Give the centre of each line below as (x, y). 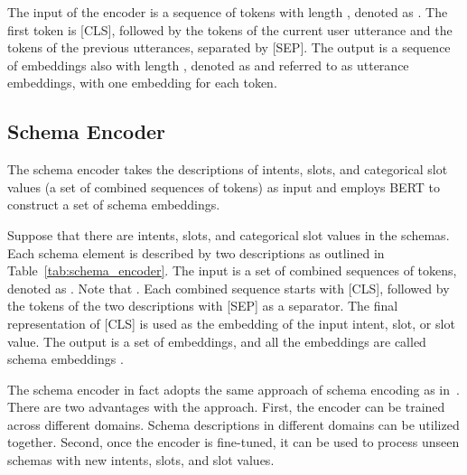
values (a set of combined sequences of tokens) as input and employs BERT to (224, 186)
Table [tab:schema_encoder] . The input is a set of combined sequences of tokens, (232, 270)
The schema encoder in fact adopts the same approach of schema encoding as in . (233, 389)
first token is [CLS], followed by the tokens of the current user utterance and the (230, 29)
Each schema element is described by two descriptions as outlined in (196, 252)
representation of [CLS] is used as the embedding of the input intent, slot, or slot (231, 323)
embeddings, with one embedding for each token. (142, 83)
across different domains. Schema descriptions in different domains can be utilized (233, 424)
